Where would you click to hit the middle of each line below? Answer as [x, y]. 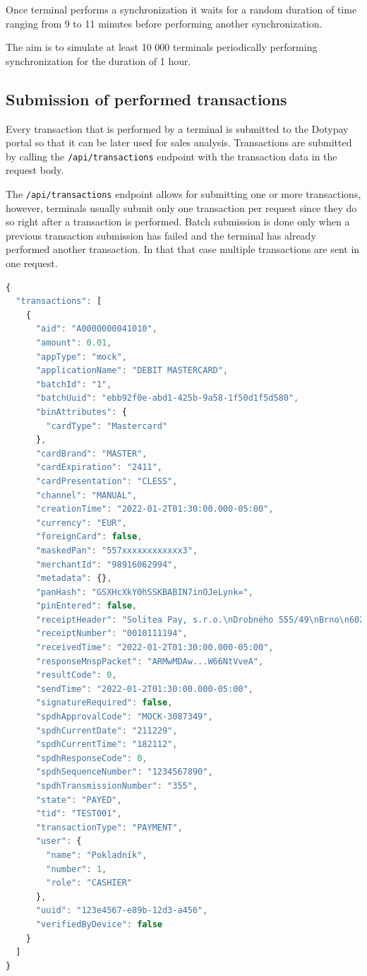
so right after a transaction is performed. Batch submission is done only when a [178, 222]
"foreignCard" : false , [89, 537]
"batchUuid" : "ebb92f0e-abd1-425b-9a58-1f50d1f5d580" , [167, 398]
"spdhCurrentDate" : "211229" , [107, 730]
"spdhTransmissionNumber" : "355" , [117, 786]
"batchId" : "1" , [74, 384]
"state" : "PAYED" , [79, 800]
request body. [35, 170]
